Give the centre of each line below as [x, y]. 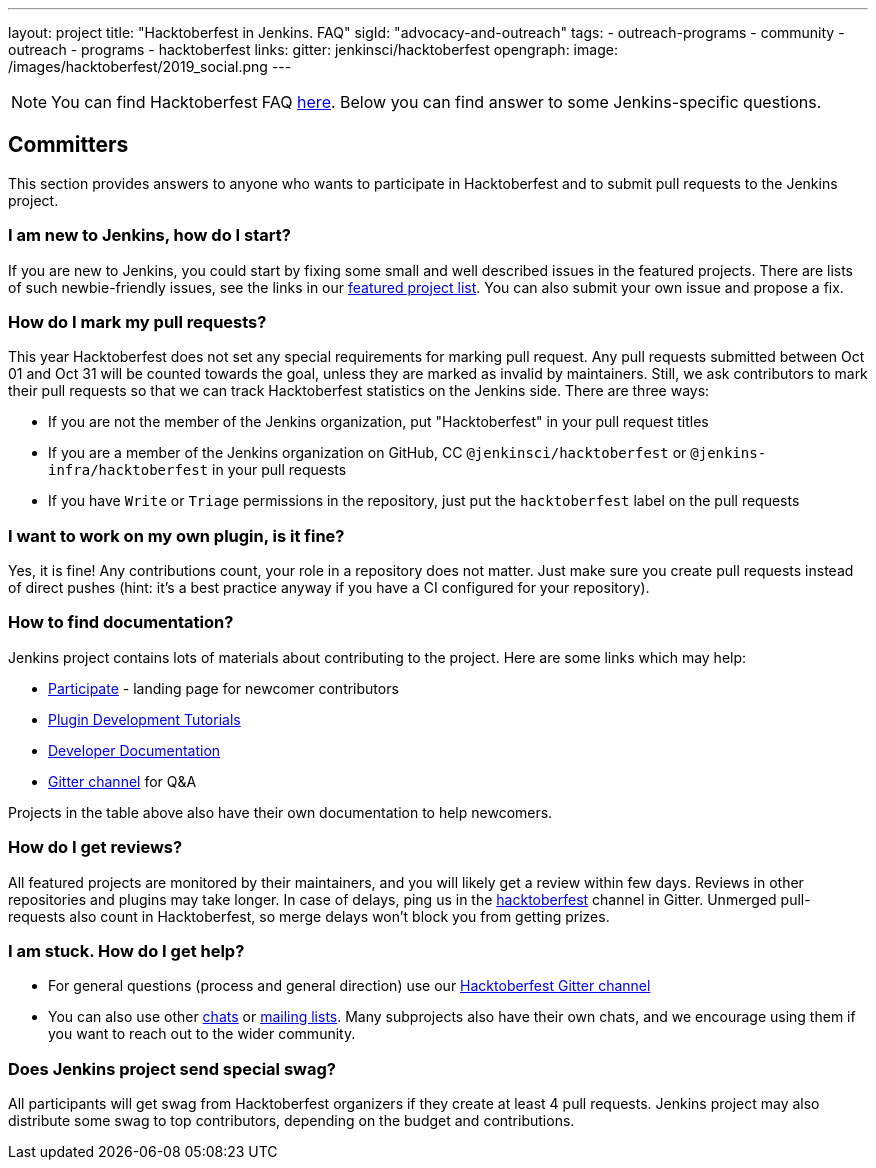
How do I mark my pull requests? [137, 321]
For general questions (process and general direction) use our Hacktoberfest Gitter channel [349, 986]
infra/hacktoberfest [128, 470]
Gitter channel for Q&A [122, 781]
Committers [68, 145]
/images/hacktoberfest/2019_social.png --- [150, 66]
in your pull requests [279, 470]
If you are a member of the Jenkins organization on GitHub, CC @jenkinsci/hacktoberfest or [367, 453]
